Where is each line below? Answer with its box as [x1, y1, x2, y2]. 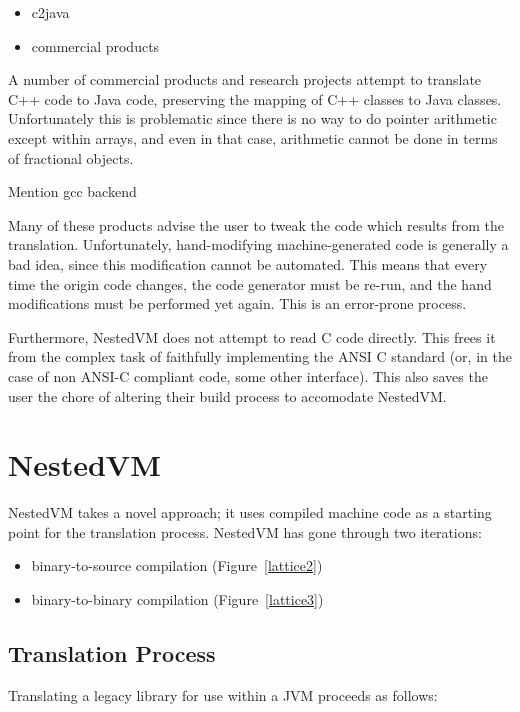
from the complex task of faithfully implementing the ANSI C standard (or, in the [8, 346, 512, 367]
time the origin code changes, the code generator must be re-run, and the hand [8, 273, 492, 294]
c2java [31, 2, 70, 22]
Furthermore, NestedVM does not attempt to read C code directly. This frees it [8, 326, 496, 347]
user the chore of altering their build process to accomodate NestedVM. [8, 385, 447, 406]
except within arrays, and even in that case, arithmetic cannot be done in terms [8, 127, 498, 148]
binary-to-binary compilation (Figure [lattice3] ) [31, 589, 324, 609]
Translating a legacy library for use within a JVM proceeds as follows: [8, 684, 438, 705]
